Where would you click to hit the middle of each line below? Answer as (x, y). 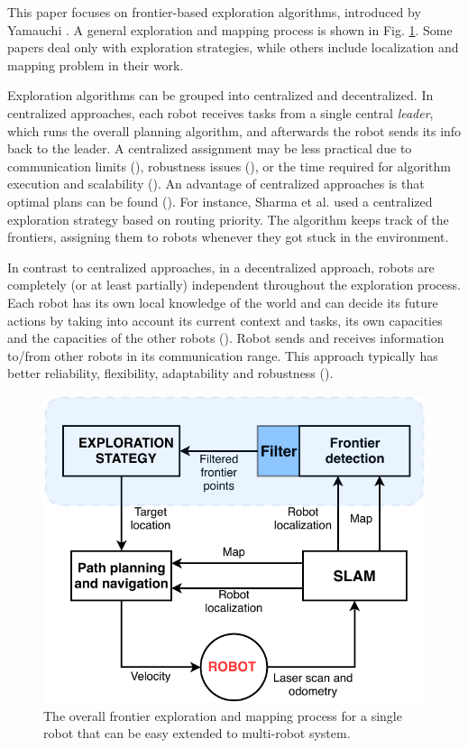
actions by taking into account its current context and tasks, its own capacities (225, 320)
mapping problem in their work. (96, 65)
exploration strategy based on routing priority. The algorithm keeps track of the (228, 219)
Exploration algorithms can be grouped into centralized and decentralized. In (220, 95)
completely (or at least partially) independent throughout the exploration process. (234, 285)
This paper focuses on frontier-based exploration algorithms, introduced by (214, 12)
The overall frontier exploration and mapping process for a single (223, 715)
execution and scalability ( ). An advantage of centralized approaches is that (216, 184)
